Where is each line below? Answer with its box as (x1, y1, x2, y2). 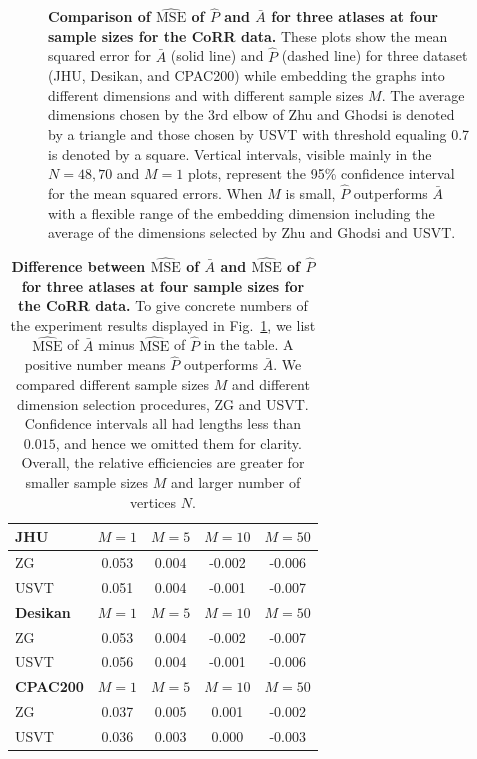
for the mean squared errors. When (48, 183, 263, 203)
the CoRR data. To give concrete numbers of (18, 295, 308, 316)
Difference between (11, 256, 146, 276)
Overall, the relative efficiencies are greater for (21, 452, 305, 473)
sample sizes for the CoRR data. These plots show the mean (48, 25, 448, 46)
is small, (285, 183, 336, 203)
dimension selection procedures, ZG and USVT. (17, 393, 309, 414)
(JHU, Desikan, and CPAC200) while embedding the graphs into (48, 65, 445, 86)
